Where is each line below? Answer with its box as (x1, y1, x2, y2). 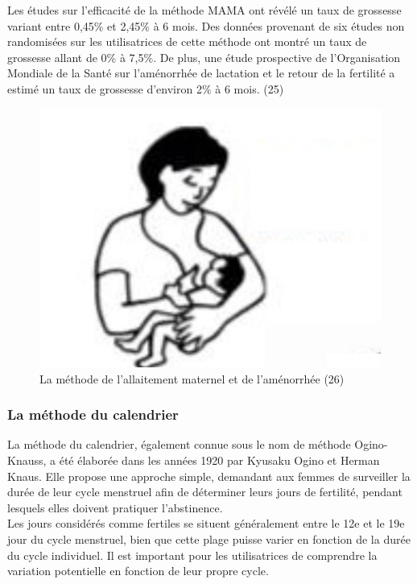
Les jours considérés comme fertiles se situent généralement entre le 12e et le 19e (7, 515, 405, 532)
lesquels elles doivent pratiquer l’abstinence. (7, 499, 223, 516)
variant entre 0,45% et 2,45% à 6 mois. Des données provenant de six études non (7, 17, 405, 34)
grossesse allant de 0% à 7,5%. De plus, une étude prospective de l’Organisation (7, 48, 401, 65)
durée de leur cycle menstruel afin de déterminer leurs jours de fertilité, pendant (7, 483, 403, 500)
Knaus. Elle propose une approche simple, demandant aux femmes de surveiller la (7, 467, 411, 484)
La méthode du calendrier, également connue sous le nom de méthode (7, 436, 351, 453)
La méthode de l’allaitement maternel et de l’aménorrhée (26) (39, 370, 345, 387)
